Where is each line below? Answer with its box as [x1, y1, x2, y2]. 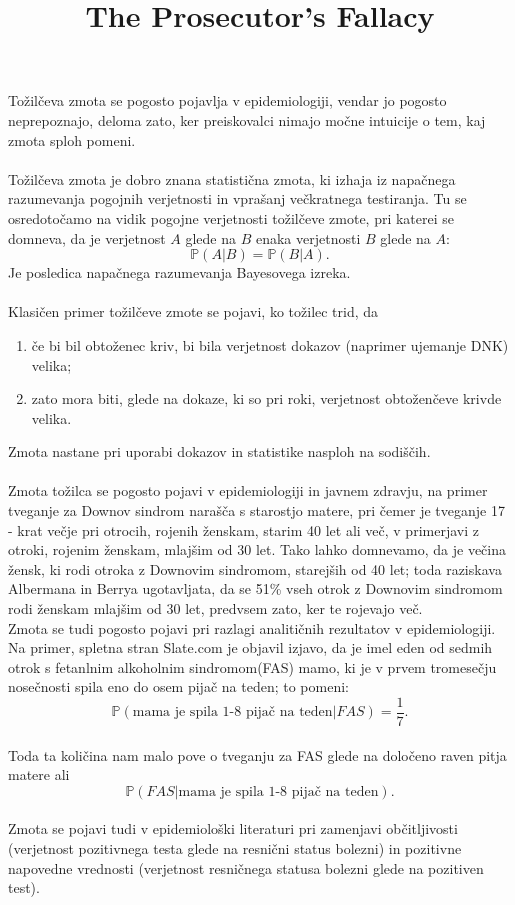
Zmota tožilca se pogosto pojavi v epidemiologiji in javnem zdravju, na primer [8, 480, 488, 501]
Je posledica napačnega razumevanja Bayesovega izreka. [8, 262, 351, 283]
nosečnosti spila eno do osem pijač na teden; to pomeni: [8, 676, 349, 697]
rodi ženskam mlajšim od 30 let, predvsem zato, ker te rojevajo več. [8, 598, 423, 619]
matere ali [8, 764, 70, 785]
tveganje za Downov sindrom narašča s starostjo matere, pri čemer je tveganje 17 [8, 500, 505, 521]
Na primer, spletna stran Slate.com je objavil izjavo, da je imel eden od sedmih [8, 637, 493, 658]
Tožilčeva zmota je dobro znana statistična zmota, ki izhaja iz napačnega [8, 168, 456, 189]
